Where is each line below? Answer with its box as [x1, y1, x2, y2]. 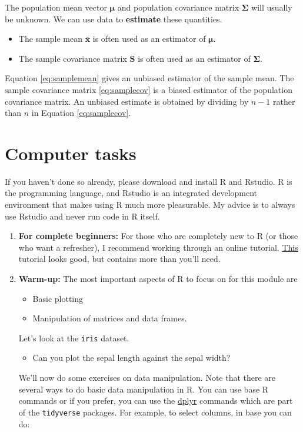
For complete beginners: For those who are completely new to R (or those [18, 230, 298, 242]
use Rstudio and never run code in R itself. [5, 210, 160, 222]
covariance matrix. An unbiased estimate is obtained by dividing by [5, 95, 249, 107]
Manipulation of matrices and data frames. [32, 312, 187, 324]
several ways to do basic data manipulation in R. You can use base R [18, 383, 269, 395]
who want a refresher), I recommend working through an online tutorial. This [18, 241, 298, 253]
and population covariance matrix [117, 1, 239, 13]
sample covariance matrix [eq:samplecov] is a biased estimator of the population [5, 83, 292, 95]
